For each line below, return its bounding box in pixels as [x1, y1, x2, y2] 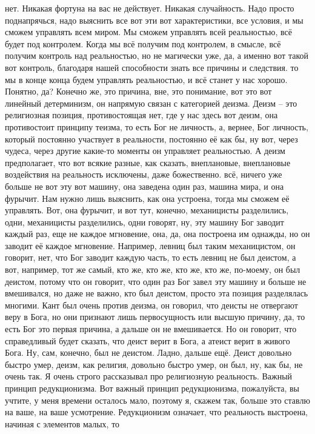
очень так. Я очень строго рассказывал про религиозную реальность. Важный [5, 370, 293, 382]
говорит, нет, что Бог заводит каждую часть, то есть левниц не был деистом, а [5, 251, 296, 264]
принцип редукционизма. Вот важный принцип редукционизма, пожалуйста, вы [5, 382, 300, 394]
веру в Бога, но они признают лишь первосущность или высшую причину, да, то [5, 310, 305, 323]
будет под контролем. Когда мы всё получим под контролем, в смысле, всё [5, 37, 281, 50]
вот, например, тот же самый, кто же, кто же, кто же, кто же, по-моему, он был [5, 263, 300, 276]
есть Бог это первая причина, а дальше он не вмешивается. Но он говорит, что [5, 322, 297, 335]
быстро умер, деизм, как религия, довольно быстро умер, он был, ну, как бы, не [5, 358, 303, 370]
